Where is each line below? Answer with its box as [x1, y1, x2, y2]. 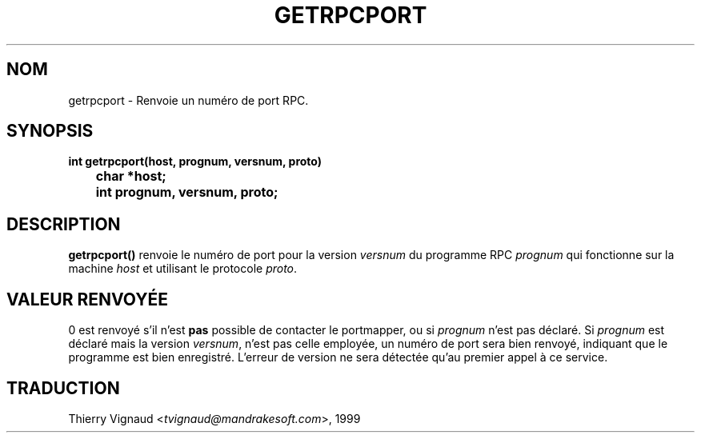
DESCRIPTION [6, 214, 121, 234]
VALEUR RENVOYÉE [6, 289, 168, 309]
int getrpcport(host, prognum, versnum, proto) [68, 154, 322, 169]
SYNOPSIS [6, 121, 94, 142]
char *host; [95, 168, 166, 185]
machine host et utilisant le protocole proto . [68, 261, 298, 276]
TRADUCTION [6, 377, 120, 398]
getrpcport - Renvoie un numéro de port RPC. [68, 93, 309, 107]
